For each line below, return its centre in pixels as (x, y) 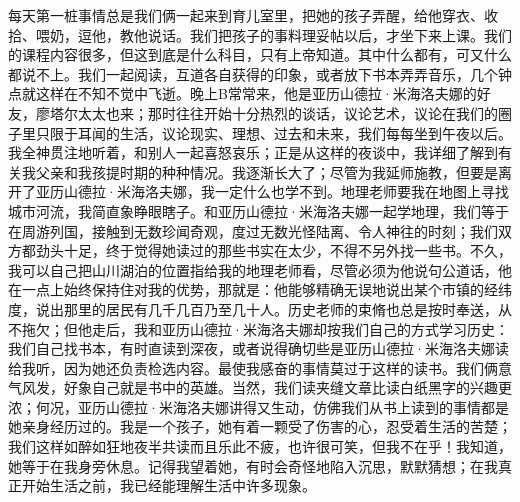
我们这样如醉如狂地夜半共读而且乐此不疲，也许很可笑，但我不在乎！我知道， (260, 446)
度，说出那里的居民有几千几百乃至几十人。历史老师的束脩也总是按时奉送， (253, 308)
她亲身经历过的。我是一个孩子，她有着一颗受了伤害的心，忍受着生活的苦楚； (260, 426)
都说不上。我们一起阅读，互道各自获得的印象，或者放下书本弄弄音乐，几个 (253, 73)
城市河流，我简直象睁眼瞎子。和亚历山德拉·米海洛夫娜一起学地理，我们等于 (258, 210)
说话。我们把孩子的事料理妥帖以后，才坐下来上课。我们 (329, 34)
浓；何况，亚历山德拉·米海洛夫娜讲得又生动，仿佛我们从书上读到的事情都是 (258, 406)
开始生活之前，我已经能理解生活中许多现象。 (168, 485)
